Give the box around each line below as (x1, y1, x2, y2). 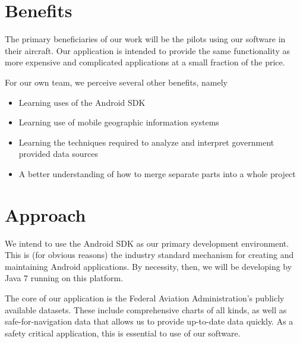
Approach (5, 202, 86, 226)
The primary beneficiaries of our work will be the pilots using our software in (5, 33, 286, 45)
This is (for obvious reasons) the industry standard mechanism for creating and (5, 248, 294, 261)
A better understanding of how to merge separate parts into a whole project (18, 167, 296, 180)
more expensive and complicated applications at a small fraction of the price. (5, 56, 285, 68)
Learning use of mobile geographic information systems (18, 116, 219, 128)
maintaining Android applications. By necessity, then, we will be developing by (5, 260, 292, 272)
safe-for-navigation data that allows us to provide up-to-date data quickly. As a (5, 315, 293, 328)
